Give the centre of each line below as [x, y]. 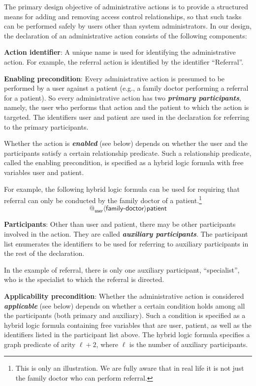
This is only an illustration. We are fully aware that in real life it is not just [130, 368]
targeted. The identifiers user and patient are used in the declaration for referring [127, 117]
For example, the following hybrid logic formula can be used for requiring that [122, 189]
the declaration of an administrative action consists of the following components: [126, 35]
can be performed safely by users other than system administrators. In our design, [128, 26]
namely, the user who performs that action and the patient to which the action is [127, 107]
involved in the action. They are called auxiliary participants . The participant [126, 233]
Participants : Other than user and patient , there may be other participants [120, 224]
